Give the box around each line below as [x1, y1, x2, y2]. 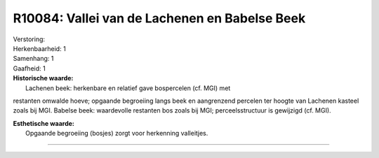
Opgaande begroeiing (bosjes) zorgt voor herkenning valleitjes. [25, 129, 208, 138]
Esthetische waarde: [13, 119, 75, 127]
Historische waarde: [13, 74, 74, 82]
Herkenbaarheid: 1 [13, 44, 66, 52]
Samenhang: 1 [13, 55, 54, 63]
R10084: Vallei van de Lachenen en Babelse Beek [13, 10, 306, 26]
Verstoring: [13, 35, 46, 43]
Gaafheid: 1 [13, 64, 46, 73]
